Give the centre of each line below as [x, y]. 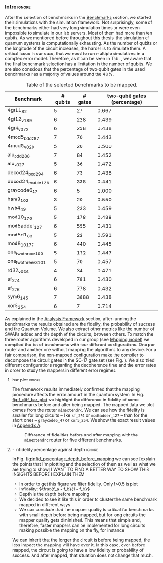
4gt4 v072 [18, 128]
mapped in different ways [45, 504]
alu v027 [16, 164]
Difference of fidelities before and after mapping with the [81, 435]
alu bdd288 [19, 155]
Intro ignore [18, 7]
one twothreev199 [25, 253]
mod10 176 [20, 217]
